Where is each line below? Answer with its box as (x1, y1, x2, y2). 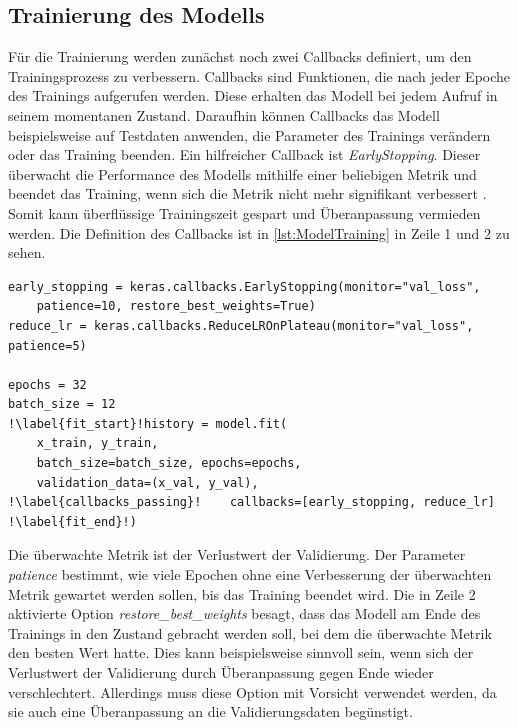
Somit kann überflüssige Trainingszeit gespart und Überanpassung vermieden (8, 202, 481, 223)
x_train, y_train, (36, 436, 159, 451)
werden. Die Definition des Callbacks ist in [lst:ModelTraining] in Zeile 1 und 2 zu (8, 222, 510, 243)
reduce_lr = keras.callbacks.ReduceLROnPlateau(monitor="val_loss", (8, 318, 474, 333)
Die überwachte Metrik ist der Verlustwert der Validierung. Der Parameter (8, 544, 466, 565)
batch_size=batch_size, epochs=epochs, (36, 456, 302, 471)
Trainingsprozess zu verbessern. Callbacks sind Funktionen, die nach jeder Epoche (8, 65, 511, 86)
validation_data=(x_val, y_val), (36, 475, 259, 490)
